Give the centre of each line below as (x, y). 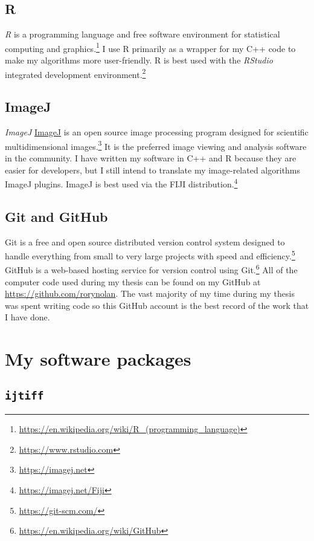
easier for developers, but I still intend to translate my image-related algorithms (153, 170)
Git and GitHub (56, 216)
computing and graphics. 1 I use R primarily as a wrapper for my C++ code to (150, 47)
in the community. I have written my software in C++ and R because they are (151, 157)
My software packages (98, 359)
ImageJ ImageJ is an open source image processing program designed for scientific (157, 132)
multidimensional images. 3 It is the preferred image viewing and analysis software (156, 145)
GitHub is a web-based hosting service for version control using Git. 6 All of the (151, 269)
